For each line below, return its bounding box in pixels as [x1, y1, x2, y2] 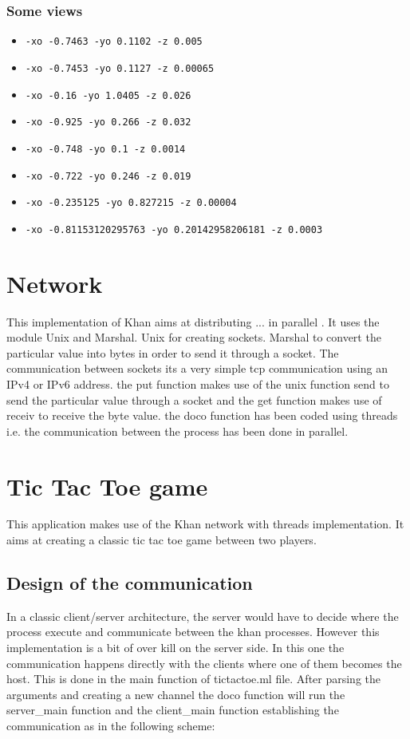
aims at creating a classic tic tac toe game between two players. [6, 532, 317, 548]
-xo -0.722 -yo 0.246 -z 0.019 [25, 170, 191, 182]
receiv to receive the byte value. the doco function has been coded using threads [6, 407, 398, 424]
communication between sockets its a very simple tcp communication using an [6, 360, 388, 377]
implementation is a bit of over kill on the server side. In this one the [6, 639, 345, 656]
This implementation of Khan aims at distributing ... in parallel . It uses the [6, 313, 380, 330]
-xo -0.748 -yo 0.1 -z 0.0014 [25, 143, 186, 155]
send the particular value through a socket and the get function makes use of [6, 391, 382, 408]
